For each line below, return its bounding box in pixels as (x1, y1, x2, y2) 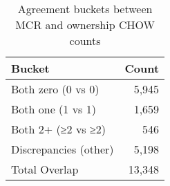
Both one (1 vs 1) (11, 101, 96, 117)
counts (69, 32, 101, 48)
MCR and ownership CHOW (15, 17, 155, 32)
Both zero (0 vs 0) (11, 81, 100, 97)
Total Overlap (11, 161, 79, 177)
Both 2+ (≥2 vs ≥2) (11, 121, 106, 137)
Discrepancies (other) (11, 141, 114, 157)
